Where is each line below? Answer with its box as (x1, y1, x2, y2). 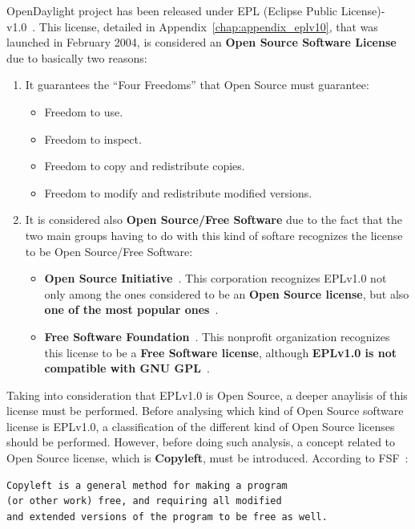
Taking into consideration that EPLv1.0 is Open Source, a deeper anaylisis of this (6, 386, 408, 403)
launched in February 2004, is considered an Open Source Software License (6, 34, 397, 51)
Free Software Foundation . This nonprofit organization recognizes (44, 328, 390, 344)
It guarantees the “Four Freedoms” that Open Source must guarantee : (25, 76, 369, 93)
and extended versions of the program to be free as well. (6, 511, 328, 523)
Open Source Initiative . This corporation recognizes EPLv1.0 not (44, 270, 387, 287)
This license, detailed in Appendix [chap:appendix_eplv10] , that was (38, 18, 378, 35)
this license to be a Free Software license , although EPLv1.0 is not (44, 344, 397, 360)
